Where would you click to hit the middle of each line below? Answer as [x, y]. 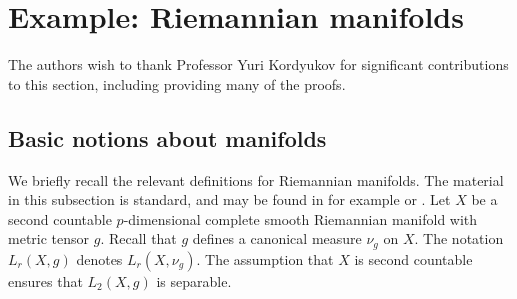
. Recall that [138, 238]
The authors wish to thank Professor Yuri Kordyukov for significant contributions [258, 64]
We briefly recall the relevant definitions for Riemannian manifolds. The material [256, 179]
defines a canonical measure [277, 238]
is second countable [413, 258]
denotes [99, 258]
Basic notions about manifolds [167, 137]
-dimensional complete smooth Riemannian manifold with [300, 218]
